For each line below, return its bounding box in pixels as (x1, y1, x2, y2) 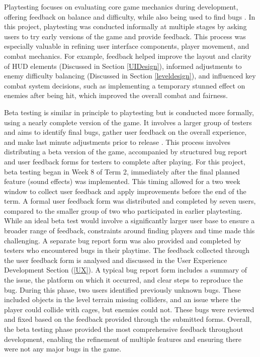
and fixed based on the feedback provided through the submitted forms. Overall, (4, 314, 252, 324)
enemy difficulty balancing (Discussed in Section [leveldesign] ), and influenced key (4, 70, 256, 81)
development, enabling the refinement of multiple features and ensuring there (4, 333, 242, 344)
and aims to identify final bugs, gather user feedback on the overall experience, (4, 127, 247, 137)
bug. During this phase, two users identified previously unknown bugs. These (4, 284, 241, 295)
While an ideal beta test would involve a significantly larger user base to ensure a (4, 215, 255, 226)
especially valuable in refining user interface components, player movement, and (4, 41, 249, 51)
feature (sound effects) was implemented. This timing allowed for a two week (4, 176, 240, 187)
